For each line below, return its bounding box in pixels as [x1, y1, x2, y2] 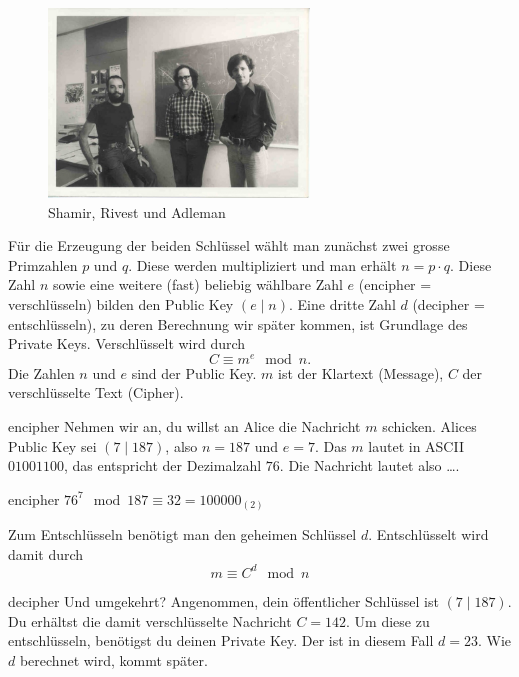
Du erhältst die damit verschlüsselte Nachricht [8, 610, 292, 631]
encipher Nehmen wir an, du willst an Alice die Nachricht [8, 415, 361, 436]
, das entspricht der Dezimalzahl [64, 455, 262, 476]
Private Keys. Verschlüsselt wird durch [8, 333, 246, 354]
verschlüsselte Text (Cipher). [8, 382, 184, 403]
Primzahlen [8, 254, 78, 275]
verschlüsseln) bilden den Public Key [8, 293, 234, 314]
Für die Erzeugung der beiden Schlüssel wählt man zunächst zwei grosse [8, 235, 450, 256]
